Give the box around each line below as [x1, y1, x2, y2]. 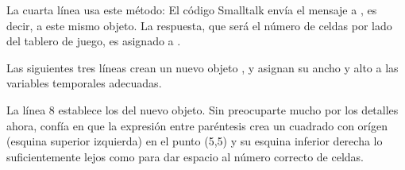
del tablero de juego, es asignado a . [6, 33, 181, 49]
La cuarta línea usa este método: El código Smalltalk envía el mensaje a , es [6, 2, 377, 17]
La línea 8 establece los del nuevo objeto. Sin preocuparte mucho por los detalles [6, 101, 399, 118]
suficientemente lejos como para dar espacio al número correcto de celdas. [6, 148, 364, 164]
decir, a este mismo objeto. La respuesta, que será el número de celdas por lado [6, 17, 392, 33]
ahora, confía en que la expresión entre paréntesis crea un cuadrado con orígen [6, 117, 388, 133]
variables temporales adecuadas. [6, 75, 162, 91]
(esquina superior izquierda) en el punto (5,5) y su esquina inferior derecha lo [6, 133, 383, 149]
